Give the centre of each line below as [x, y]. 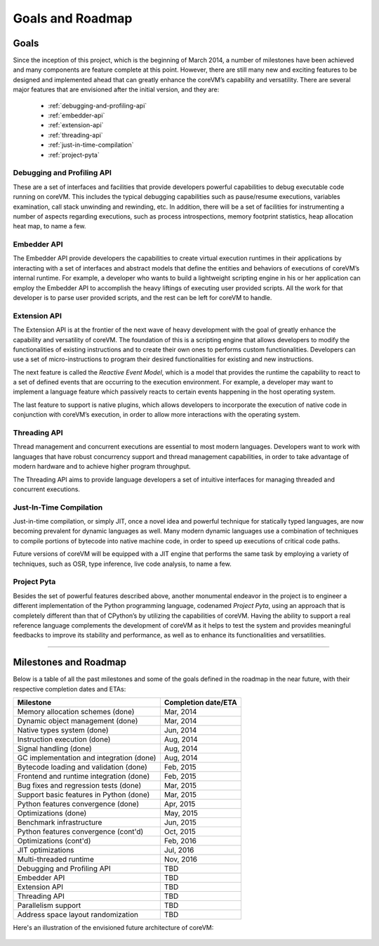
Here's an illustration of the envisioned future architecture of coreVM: [113, 928]
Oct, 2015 [180, 831]
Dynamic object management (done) [78, 721]
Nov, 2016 [181, 860]
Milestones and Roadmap [70, 662]
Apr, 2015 [180, 804]
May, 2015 [181, 813]
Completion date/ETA [201, 703]
